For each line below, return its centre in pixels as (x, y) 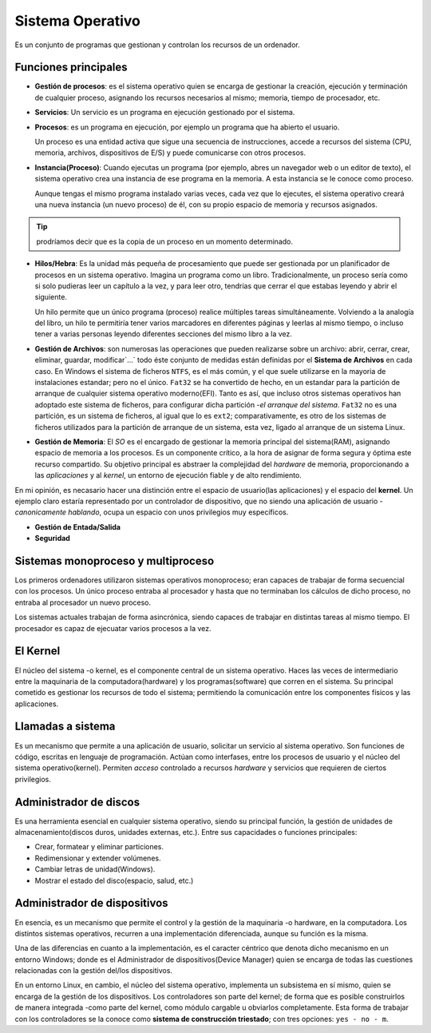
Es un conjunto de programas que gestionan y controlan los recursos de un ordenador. (158, 45)
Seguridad (53, 538)
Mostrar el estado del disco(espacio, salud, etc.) (114, 880)
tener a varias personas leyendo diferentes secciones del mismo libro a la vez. (164, 334)
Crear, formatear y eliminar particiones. (99, 847)
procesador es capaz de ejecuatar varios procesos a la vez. (113, 628)
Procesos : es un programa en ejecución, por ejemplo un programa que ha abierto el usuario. (187, 127)
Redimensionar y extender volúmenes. (98, 858)
